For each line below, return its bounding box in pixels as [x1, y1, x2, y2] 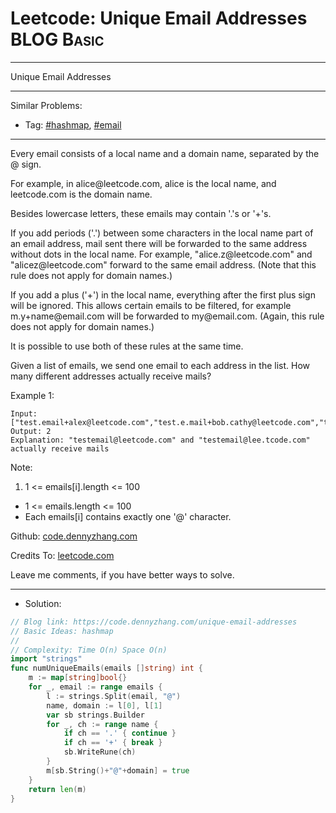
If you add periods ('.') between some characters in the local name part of [10, 227, 314, 239]
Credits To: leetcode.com [10, 549, 115, 561]
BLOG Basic [10, 28, 105, 51]
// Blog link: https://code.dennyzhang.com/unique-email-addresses [10, 617, 298, 627]
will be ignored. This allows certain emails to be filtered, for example [10, 299, 292, 311]
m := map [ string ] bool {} [28, 673, 128, 683]
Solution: [24, 597, 62, 609]
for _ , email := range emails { [28, 682, 163, 692]
